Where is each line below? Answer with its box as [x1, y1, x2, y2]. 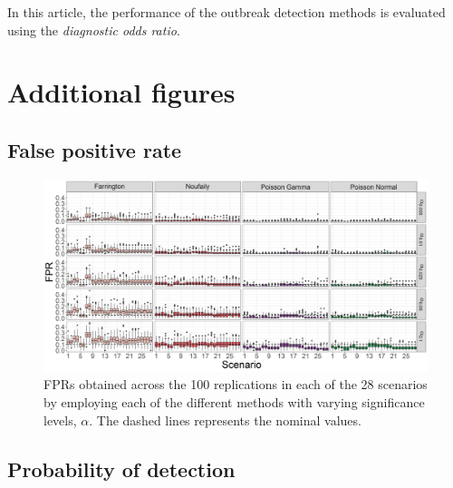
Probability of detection [7, 454, 236, 483]
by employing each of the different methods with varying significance [43, 392, 425, 411]
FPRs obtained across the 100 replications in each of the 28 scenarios [43, 375, 428, 394]
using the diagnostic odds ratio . [7, 20, 180, 39]
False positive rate [7, 135, 182, 163]
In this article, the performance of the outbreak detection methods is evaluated [7, 3, 446, 21]
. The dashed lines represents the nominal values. [89, 410, 361, 429]
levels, [43, 410, 77, 429]
